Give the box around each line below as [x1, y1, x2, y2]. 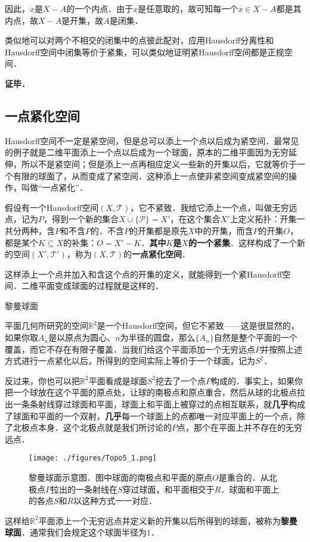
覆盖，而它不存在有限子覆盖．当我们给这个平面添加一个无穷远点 [5, 342, 255, 355]
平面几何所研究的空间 [5, 319, 88, 332]
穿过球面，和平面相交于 [122, 482, 215, 495]
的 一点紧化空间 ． [123, 248, 191, 260]
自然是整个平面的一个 [213, 331, 297, 344]
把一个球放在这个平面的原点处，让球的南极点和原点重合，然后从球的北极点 [5, 386, 297, 398]
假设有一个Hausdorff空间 [5, 201, 99, 213]
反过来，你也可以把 [5, 374, 80, 387]
